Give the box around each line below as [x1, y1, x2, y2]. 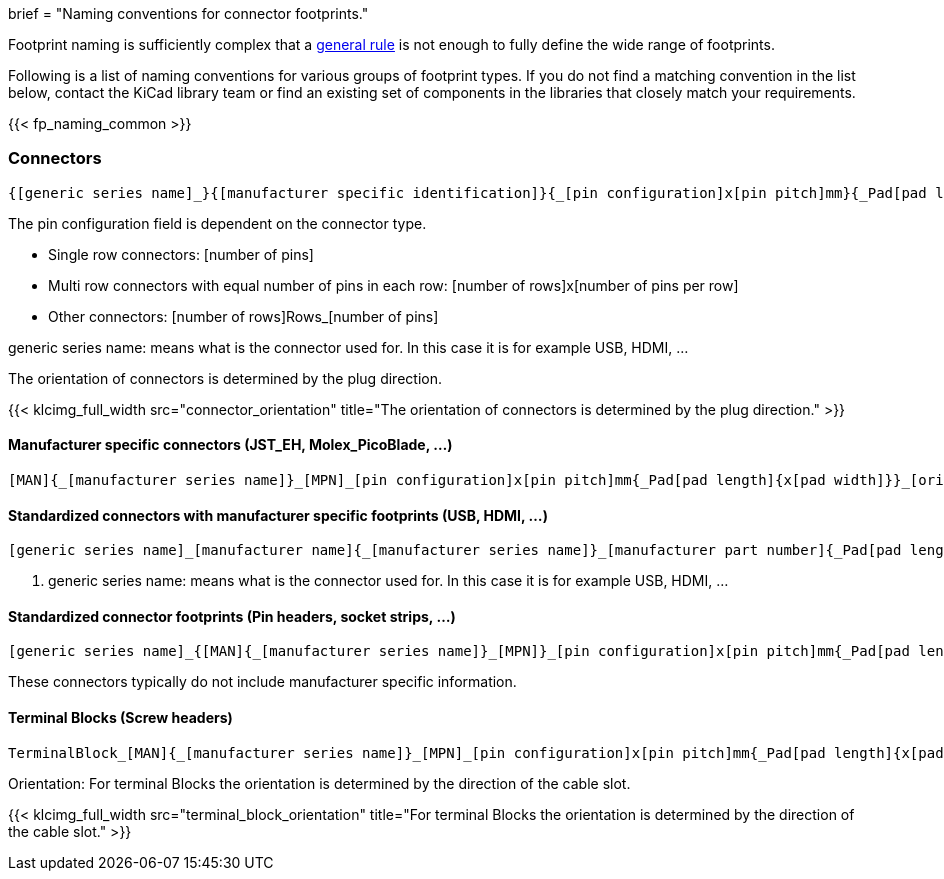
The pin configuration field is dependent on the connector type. [8, 214, 427, 232]
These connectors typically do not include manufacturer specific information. [8, 673, 517, 691]
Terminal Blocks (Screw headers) [8, 709, 233, 727]
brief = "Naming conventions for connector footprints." [8, 5, 369, 22]
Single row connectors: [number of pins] [48, 245, 314, 263]
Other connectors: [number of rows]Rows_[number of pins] [48, 307, 439, 325]
